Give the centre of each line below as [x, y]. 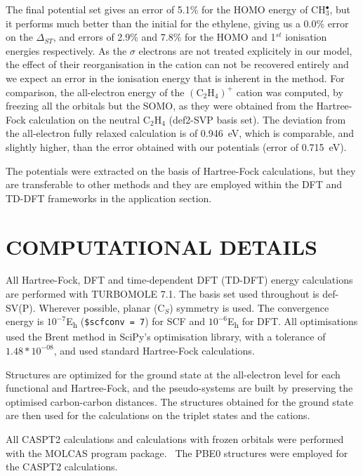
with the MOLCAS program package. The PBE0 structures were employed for [177, 452]
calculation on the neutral [85, 119]
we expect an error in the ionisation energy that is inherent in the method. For [175, 78]
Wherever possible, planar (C [102, 307]
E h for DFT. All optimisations [292, 322]
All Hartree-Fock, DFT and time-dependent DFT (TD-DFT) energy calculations [179, 280]
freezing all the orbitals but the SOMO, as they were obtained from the [159, 106]
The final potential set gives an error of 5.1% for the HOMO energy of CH [166, 9]
